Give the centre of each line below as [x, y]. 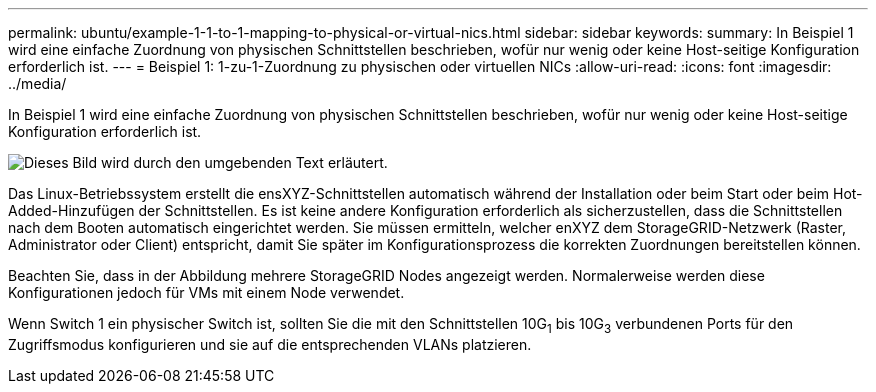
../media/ [37, 83]
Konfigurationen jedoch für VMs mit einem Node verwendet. [206, 292]
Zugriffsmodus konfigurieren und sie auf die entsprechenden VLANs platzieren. [270, 344]
